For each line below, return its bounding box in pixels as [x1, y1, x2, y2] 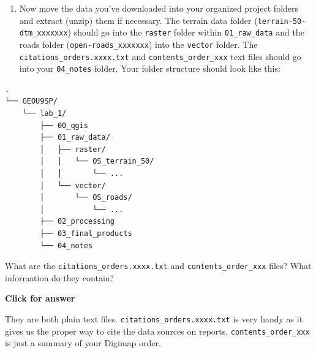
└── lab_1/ [22, 109, 67, 118]
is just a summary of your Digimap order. [5, 336, 161, 349]
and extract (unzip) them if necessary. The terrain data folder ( [19, 13, 258, 26]
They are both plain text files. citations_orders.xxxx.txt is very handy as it [5, 313, 303, 325]
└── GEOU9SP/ [5, 97, 58, 106]
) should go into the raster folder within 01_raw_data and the [67, 26, 304, 39]
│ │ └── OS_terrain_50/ [40, 157, 154, 166]
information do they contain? [5, 271, 115, 284]
